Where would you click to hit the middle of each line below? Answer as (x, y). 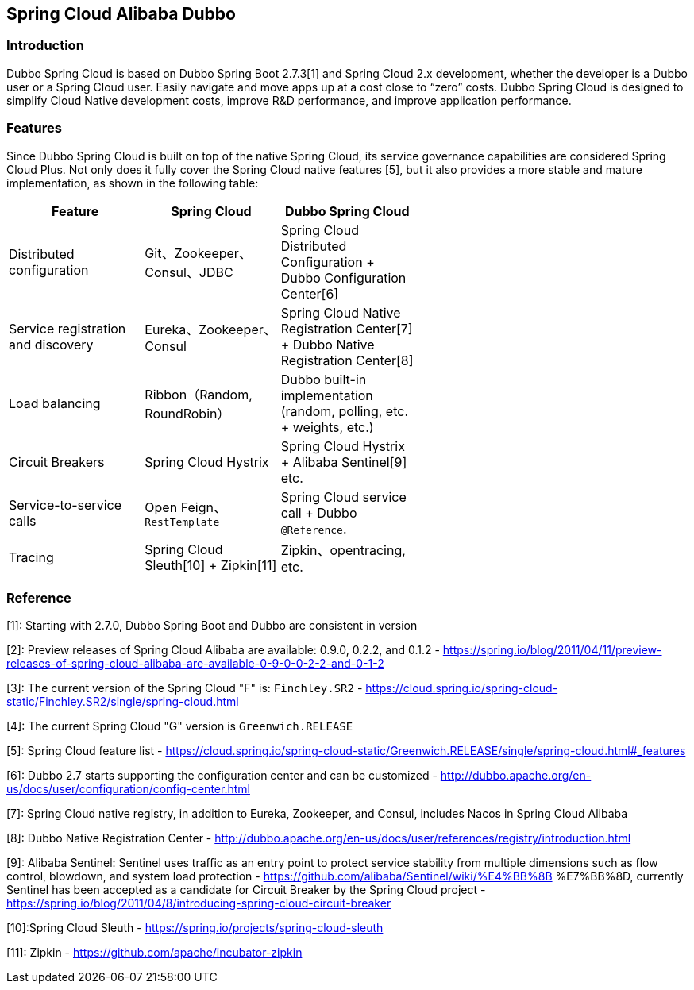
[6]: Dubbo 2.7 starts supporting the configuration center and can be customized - (222, 776)
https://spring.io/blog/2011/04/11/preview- (552, 650)
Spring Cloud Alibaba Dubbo (121, 14)
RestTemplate (182, 522)
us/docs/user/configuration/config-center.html (128, 789)
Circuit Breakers (57, 462)
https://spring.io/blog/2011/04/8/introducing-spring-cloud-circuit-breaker (199, 903)
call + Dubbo (319, 512)
